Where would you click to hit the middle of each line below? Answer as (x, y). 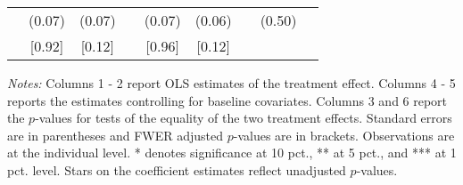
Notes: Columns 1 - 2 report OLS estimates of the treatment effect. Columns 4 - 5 (231, 83)
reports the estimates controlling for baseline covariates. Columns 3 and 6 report (227, 100)
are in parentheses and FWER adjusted (116, 135)
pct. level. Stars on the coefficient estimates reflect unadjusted (177, 169)
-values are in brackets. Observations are (344, 135)
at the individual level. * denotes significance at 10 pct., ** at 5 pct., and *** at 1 (232, 153)
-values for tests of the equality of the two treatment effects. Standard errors (244, 118)
